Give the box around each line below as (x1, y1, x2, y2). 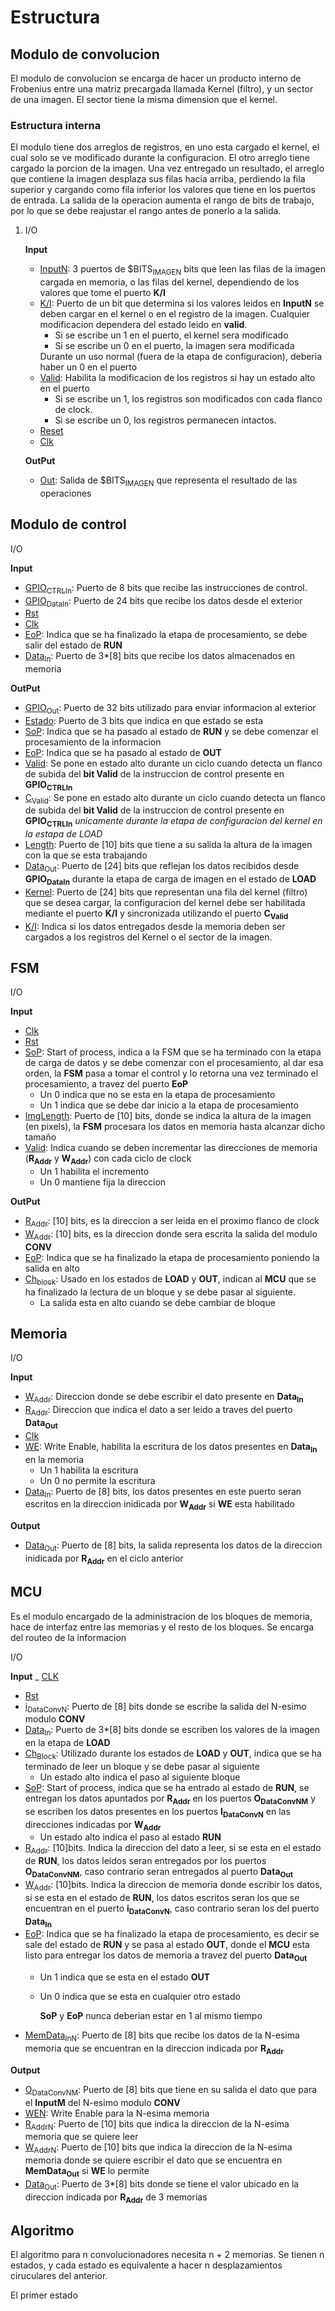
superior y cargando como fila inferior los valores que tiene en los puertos (10, 184, 316, 196)
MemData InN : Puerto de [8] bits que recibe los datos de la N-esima (24, 2029, 300, 2044)
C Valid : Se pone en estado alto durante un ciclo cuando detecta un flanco (24, 791, 326, 806)
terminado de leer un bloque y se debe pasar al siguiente (24, 1761, 260, 1773)
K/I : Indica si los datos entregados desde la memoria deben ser (24, 920, 286, 932)
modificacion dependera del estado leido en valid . (39, 319, 248, 331)
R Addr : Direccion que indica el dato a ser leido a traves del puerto (24, 1404, 293, 1418)
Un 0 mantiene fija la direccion (39, 1176, 167, 1188)
